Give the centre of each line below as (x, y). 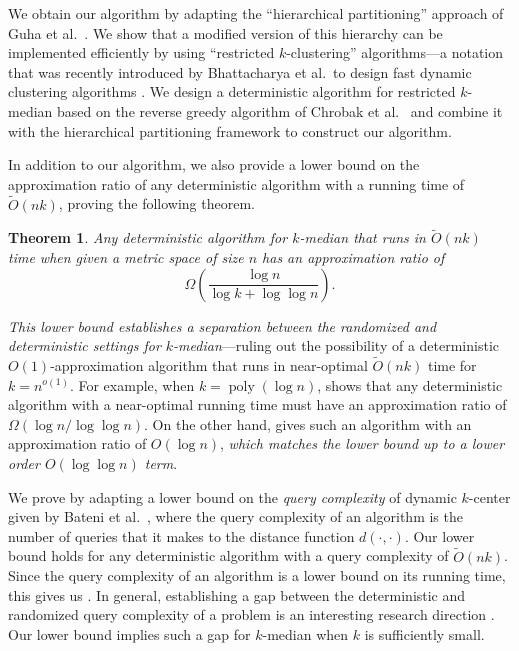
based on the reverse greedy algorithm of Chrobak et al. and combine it (279, 110)
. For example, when (132, 384)
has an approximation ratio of (353, 256)
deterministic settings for (84, 345)
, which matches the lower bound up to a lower (362, 443)
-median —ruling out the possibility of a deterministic (336, 345)
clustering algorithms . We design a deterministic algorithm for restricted (232, 91)
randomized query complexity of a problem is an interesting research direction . (251, 614)
